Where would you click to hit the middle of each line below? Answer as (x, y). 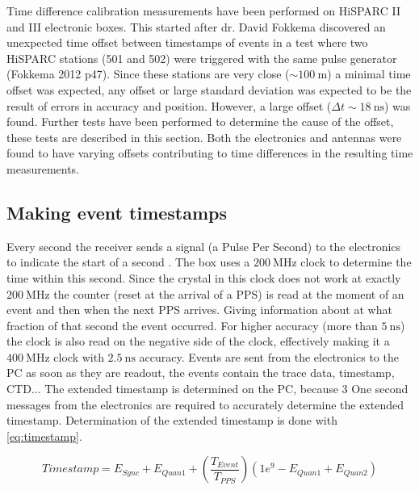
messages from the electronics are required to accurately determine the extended (205, 404)
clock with (79, 356)
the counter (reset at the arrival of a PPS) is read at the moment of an (229, 293)
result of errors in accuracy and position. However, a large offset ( (169, 105)
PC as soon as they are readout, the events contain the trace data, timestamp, (201, 373)
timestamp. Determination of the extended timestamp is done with (172, 420)
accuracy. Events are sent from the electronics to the (269, 356)
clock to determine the (356, 262)
